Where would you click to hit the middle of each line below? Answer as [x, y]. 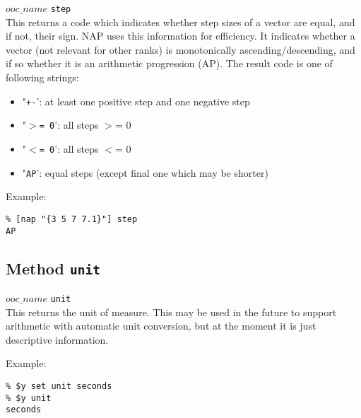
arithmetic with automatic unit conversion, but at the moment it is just [161, 326]
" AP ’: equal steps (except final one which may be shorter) [145, 172]
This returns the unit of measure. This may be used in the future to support [171, 312]
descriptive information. [57, 339]
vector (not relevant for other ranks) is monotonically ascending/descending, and [180, 49]
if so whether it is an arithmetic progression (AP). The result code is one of [169, 63]
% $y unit [29, 398]
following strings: [42, 77]
